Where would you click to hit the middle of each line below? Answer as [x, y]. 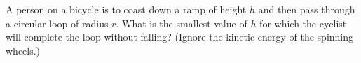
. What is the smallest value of [182, 23]
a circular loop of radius [57, 23]
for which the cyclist [303, 23]
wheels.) [23, 50]
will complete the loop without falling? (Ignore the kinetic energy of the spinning [180, 37]
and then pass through [307, 9]
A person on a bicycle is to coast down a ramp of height [126, 9]
